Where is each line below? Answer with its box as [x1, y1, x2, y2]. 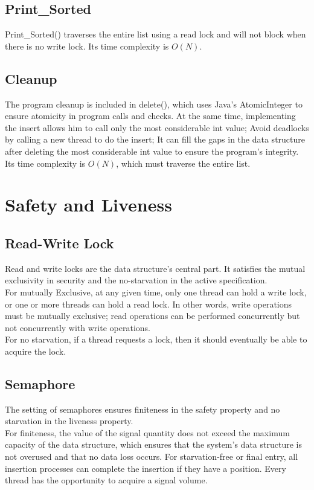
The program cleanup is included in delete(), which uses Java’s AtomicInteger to [5, 97, 303, 110]
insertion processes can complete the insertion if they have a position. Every [5, 462, 286, 474]
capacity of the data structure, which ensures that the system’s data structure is [5, 438, 302, 451]
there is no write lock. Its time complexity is [5, 39, 169, 52]
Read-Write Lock [5, 233, 114, 252]
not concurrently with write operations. [5, 321, 150, 334]
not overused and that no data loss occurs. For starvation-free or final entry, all [5, 450, 298, 463]
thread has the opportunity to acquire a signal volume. [5, 474, 208, 486]
